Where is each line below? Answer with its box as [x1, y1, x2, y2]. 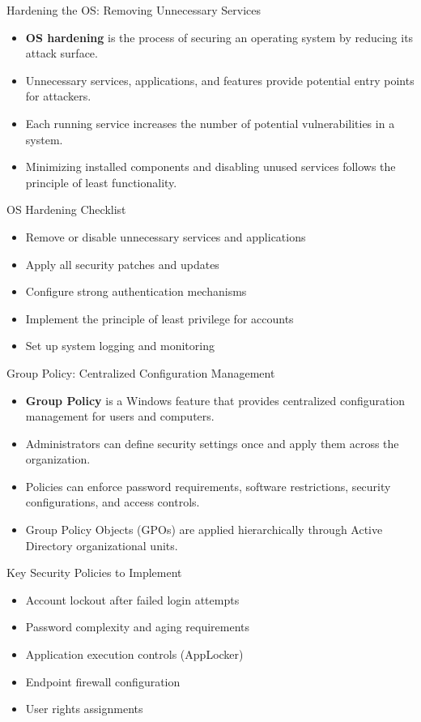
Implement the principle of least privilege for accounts [25, 310, 294, 327]
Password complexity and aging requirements [25, 618, 250, 635]
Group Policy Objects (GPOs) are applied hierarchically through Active [25, 521, 383, 538]
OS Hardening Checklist [6, 201, 126, 218]
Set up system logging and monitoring [25, 337, 215, 354]
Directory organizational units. [25, 536, 178, 553]
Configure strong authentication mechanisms [25, 283, 247, 300]
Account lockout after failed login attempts [25, 591, 240, 608]
